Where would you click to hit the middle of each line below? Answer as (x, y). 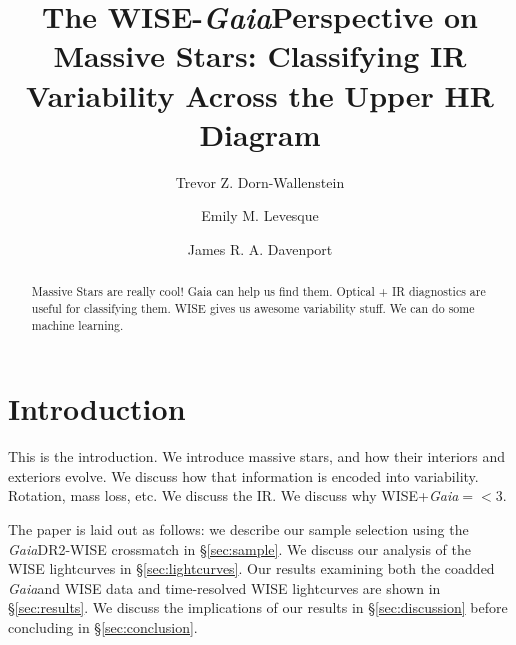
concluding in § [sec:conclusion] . (103, 626)
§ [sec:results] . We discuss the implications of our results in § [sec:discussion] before (258, 607)
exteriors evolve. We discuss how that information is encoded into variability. (243, 475)
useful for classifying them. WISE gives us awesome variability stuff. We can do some (253, 307)
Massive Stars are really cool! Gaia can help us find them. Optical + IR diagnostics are (258, 291)
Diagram (260, 133)
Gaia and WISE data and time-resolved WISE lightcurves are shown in (224, 587)
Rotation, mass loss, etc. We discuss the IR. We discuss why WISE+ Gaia (233, 495)
